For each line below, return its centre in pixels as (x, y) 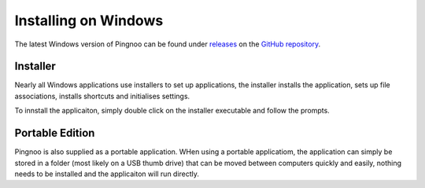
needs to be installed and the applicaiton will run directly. (107, 174)
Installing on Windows (89, 20)
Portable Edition (55, 133)
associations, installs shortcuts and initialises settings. (102, 96)
